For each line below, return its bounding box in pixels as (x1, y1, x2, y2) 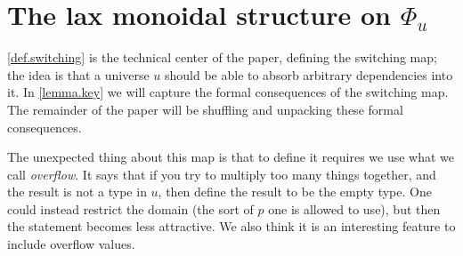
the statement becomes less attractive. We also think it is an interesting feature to (7, 217, 456, 236)
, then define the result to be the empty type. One (158, 182, 432, 201)
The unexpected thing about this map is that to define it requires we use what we (7, 148, 455, 166)
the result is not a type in (7, 182, 147, 201)
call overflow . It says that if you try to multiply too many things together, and (7, 164, 436, 183)
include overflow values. (7, 235, 135, 253)
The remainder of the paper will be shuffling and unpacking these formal (7, 100, 403, 118)
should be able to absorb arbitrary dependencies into (164, 65, 453, 84)
